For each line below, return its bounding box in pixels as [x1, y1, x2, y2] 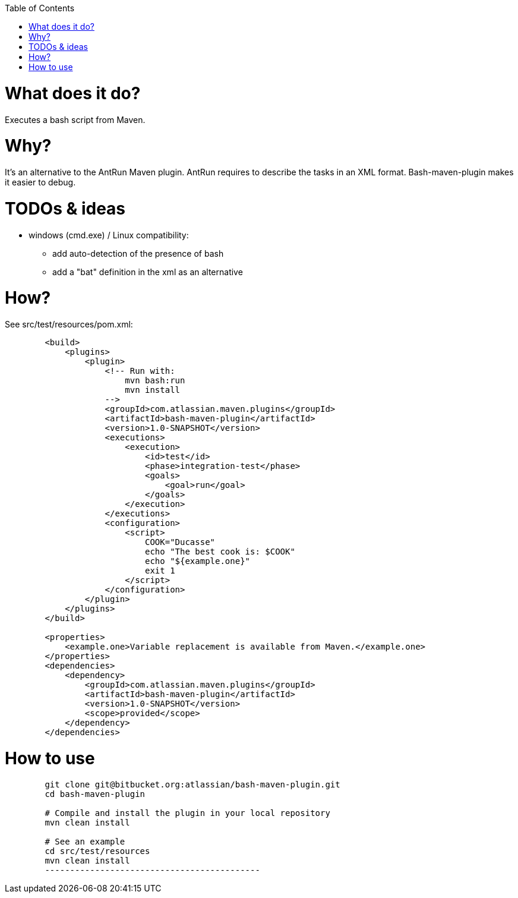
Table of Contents [5, 3, 75, 13]
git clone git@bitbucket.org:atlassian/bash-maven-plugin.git [45, 779, 340, 789]
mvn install [125, 385, 181, 395]
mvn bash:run [125, 376, 185, 385]
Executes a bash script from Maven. [5, 114, 146, 125]
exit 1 [145, 566, 175, 575]
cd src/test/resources [45, 846, 150, 856]
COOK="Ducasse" [145, 537, 216, 547]
